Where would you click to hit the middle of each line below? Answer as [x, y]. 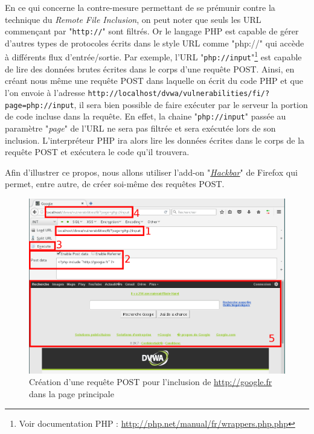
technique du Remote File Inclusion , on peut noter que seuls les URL [133, 19]
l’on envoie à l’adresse [45, 92]
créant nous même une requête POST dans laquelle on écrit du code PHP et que [154, 81]
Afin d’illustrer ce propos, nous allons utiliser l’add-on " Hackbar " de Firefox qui [151, 172]
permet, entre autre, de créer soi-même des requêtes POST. [115, 184]
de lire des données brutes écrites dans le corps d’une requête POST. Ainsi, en [150, 69]
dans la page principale [72, 393]
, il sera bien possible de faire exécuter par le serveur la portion [191, 104]
